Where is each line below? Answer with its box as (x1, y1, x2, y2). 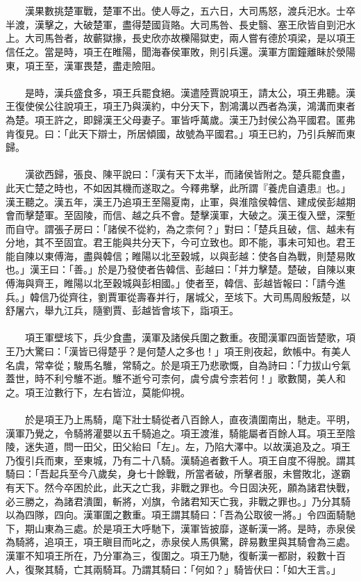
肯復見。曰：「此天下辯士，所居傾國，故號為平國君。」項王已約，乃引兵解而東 (6, 126, 355, 140)
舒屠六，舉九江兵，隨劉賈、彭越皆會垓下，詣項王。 (6, 303, 239, 318)
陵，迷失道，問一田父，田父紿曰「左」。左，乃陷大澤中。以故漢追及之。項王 (6, 439, 351, 454)
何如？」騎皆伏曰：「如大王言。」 (194, 562, 341, 576)
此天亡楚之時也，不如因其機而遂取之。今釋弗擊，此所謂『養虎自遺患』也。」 (6, 180, 351, 195)
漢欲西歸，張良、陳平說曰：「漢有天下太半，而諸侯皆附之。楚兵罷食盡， (24, 167, 351, 181)
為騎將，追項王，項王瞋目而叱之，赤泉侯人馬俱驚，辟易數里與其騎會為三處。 (6, 534, 355, 549)
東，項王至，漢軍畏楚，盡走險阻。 (6, 58, 161, 72)
